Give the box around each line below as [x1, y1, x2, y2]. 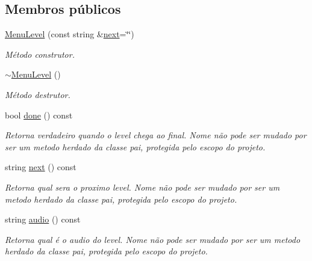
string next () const [5, 161, 76, 173]
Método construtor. [5, 48, 75, 60]
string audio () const [5, 213, 81, 226]
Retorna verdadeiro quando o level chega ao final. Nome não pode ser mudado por [5, 129, 307, 141]
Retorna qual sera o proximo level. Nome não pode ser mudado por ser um [5, 180, 280, 193]
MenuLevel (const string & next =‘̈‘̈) [5, 28, 134, 40]
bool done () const [5, 108, 73, 121]
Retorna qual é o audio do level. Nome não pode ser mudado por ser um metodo [5, 233, 301, 245]
